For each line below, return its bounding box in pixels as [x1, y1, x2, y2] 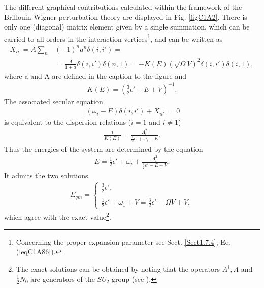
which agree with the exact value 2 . [4, 210, 111, 222]
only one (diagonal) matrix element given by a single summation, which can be [4, 21, 250, 32]
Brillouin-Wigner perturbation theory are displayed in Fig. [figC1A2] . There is [4, 11, 247, 22]
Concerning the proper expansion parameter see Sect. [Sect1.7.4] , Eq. [16, 236, 232, 247]
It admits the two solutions [4, 169, 88, 180]
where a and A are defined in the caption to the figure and [4, 70, 187, 81]
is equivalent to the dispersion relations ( [4, 117, 131, 127]
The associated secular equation [4, 96, 103, 106]
